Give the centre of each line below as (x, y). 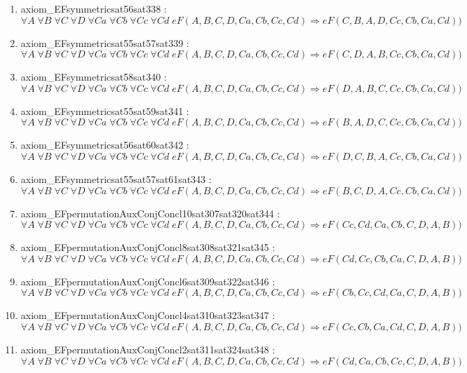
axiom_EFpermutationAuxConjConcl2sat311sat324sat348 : (148, 349)
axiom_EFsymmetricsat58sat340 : (94, 77)
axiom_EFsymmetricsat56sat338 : (94, 8)
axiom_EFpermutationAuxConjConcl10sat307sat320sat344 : (150, 213)
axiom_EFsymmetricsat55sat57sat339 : (105, 42)
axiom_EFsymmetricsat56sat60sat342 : (105, 145)
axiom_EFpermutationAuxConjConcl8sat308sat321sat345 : (148, 247)
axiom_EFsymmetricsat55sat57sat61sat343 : (116, 178)
